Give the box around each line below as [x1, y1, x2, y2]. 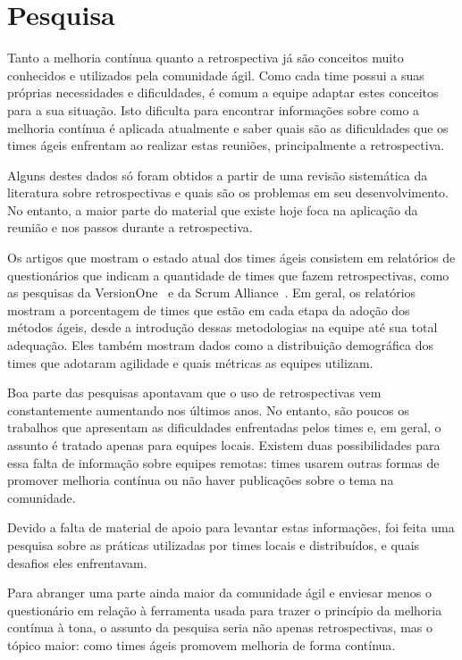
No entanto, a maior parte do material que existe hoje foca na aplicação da [7, 200, 418, 219]
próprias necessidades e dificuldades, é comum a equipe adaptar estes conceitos [7, 83, 439, 102]
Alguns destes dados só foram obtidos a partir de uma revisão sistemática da [7, 165, 428, 184]
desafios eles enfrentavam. [7, 553, 147, 572]
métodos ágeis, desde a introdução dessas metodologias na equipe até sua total [7, 318, 438, 337]
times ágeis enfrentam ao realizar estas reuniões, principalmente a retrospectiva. [7, 136, 445, 155]
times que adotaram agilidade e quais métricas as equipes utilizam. [7, 353, 374, 372]
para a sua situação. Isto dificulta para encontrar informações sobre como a [7, 100, 420, 119]
